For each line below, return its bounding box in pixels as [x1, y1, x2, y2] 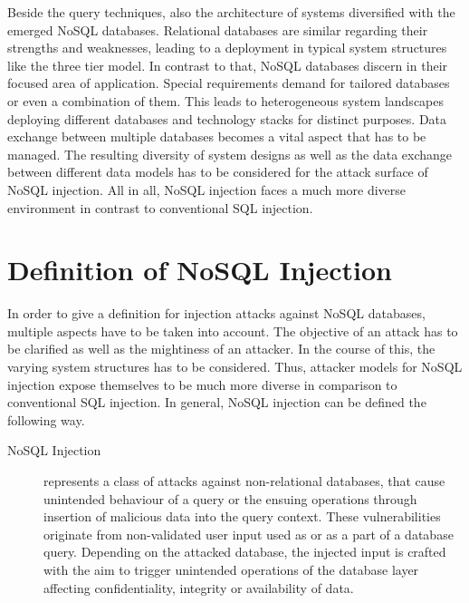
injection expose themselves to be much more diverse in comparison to [7, 374, 397, 394]
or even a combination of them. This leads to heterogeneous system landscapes [7, 91, 445, 110]
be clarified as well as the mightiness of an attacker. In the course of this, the [7, 339, 435, 358]
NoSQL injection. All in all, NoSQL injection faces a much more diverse [7, 180, 407, 199]
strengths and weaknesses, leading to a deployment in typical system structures [7, 38, 447, 57]
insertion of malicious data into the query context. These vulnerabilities [43, 507, 441, 526]
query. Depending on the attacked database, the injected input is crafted [43, 542, 446, 561]
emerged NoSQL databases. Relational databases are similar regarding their [7, 20, 428, 39]
